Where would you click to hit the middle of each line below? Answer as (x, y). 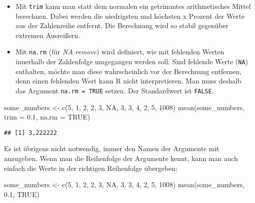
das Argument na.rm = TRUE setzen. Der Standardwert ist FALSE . (115, 90)
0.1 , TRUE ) (22, 194)
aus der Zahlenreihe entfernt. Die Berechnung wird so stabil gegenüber (122, 25)
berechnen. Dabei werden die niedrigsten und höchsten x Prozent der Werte (130, 16)
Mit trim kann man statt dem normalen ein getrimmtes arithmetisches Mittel (133, 6)
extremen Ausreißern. (48, 35)
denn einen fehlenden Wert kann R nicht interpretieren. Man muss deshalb (128, 81)
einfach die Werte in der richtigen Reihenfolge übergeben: (91, 168)
